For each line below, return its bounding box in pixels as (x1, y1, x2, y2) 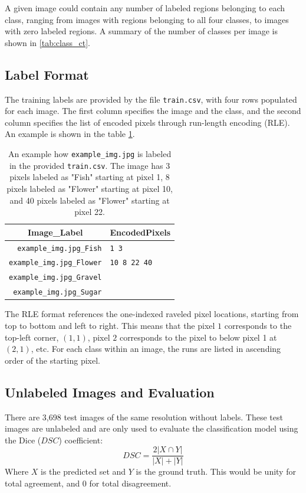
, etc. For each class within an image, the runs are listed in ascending (31, 342, 281, 355)
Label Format (5, 65, 89, 83)
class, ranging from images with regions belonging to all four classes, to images (5, 13, 289, 25)
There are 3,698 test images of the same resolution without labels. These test (5, 410, 283, 423)
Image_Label (27, 226, 83, 238)
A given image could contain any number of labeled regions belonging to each (5, 2, 285, 14)
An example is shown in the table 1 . (5, 128, 135, 140)
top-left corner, (5, 331, 59, 343)
